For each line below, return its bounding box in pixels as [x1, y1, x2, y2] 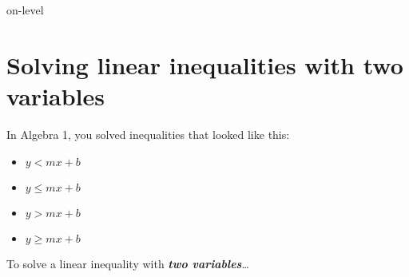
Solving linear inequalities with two [6, 48, 403, 81]
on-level [6, 2, 44, 18]
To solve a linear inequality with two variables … [6, 255, 249, 271]
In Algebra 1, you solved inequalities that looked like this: [6, 125, 290, 142]
